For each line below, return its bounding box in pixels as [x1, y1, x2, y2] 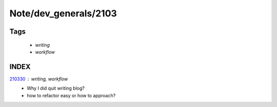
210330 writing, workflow [9, 76, 68, 82]
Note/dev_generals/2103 [9, 8, 117, 19]
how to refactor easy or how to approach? [27, 92, 116, 98]
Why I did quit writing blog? [27, 85, 85, 92]
